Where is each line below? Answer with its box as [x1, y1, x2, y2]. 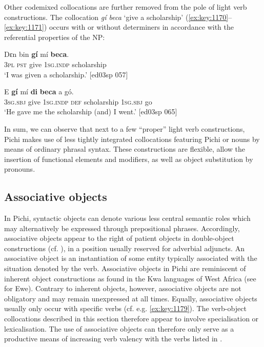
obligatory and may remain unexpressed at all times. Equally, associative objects [4, 293, 257, 303]
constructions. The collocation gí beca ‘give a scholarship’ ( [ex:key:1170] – [4, 11, 232, 22]
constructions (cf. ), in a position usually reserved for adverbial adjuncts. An [4, 242, 245, 253]
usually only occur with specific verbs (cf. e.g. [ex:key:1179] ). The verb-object [4, 303, 247, 314]
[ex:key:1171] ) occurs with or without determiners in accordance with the [4, 22, 234, 32]
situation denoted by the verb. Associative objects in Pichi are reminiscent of [4, 263, 246, 274]
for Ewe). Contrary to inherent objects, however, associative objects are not [4, 283, 241, 294]
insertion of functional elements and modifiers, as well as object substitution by [4, 153, 253, 164]
